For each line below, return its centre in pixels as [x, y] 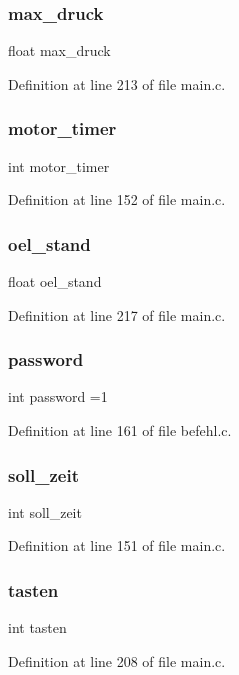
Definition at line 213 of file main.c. [117, 83]
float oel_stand [55, 281]
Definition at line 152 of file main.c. [117, 199]
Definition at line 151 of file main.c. [117, 545]
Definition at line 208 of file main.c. [117, 660]
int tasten [37, 627]
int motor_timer [59, 165]
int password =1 [58, 396]
